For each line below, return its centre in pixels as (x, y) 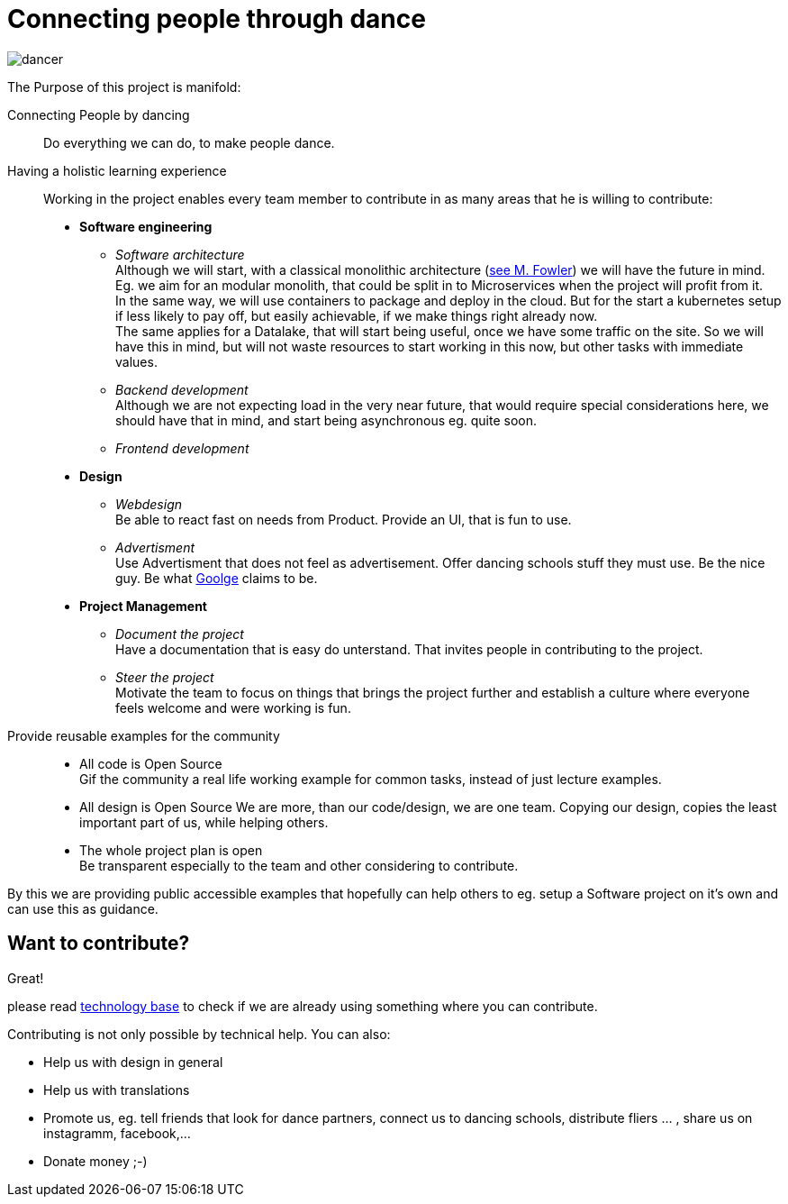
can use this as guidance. (83, 908)
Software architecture (180, 254)
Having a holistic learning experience (117, 170)
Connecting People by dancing (99, 114)
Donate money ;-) (95, 1161)
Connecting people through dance (217, 19)
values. (136, 361)
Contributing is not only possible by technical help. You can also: (199, 1034)
